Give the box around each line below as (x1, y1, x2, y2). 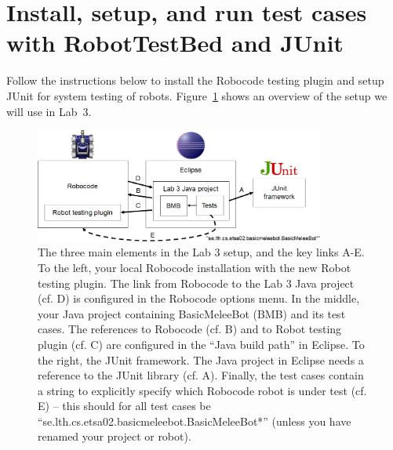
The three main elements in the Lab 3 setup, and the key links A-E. (38, 244, 365, 260)
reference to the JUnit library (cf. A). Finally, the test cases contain (38, 367, 364, 383)
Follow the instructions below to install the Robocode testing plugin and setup (6, 72, 384, 89)
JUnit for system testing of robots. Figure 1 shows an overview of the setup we (6, 87, 388, 103)
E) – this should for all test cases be (38, 397, 211, 414)
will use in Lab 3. (6, 103, 92, 119)
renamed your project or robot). (38, 428, 191, 445)
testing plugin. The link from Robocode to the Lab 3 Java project (38, 274, 355, 291)
